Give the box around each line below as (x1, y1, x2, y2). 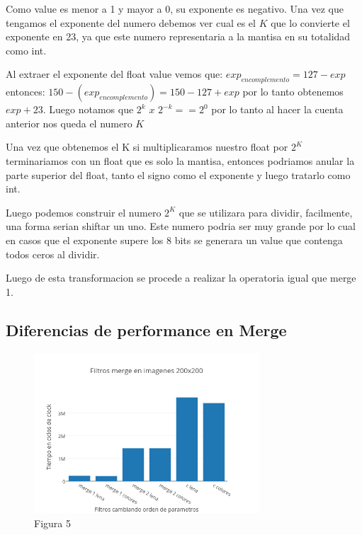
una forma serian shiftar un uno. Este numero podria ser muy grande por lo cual (6, 219, 356, 234)
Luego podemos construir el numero (6, 205, 162, 219)
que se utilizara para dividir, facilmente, (179, 205, 353, 219)
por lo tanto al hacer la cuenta (211, 102, 344, 117)
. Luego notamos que (43, 102, 134, 117)
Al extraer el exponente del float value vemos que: (6, 67, 223, 81)
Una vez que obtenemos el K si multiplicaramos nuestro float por (6, 139, 288, 154)
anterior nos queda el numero (6, 115, 132, 130)
